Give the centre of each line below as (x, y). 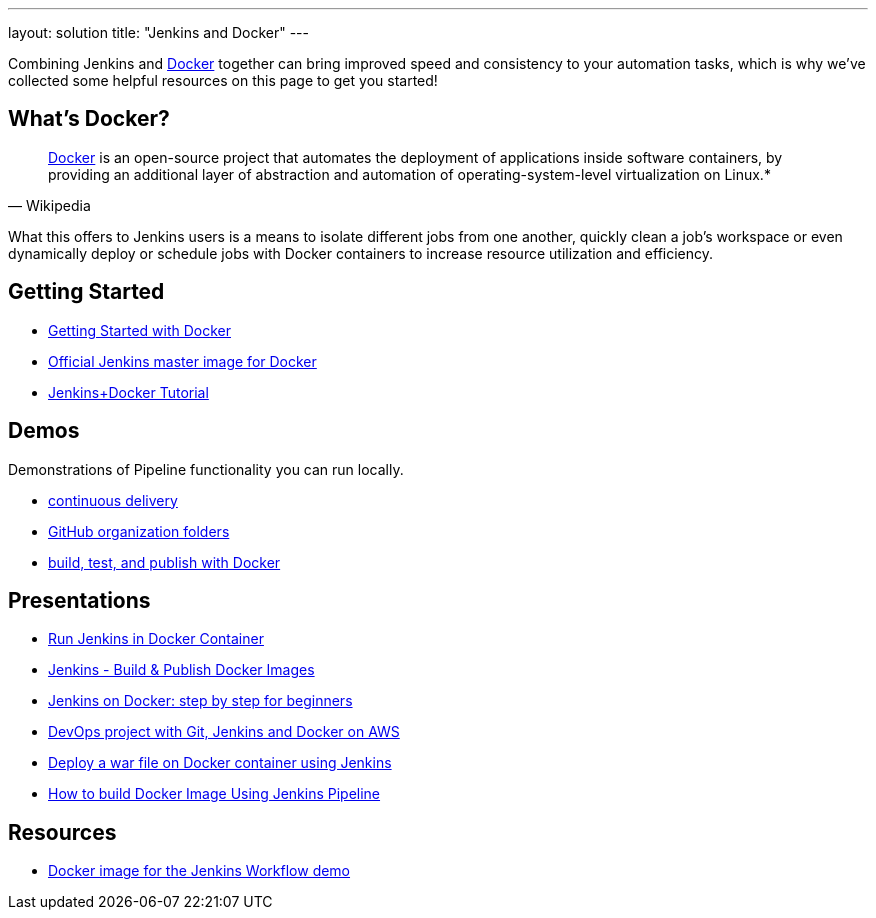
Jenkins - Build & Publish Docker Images (181, 670)
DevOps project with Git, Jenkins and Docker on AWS (224, 732)
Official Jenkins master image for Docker (182, 361)
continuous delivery (113, 500)
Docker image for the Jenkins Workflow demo (199, 871)
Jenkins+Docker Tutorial (128, 392)
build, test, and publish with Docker (164, 562)
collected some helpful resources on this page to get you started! (223, 80)
